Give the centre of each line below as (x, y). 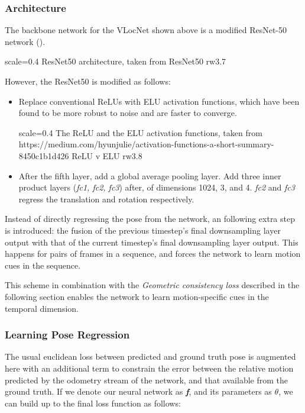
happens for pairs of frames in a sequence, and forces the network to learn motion (153, 254)
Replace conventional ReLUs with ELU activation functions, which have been (159, 101)
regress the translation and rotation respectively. (106, 199)
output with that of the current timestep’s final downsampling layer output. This (152, 242)
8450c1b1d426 (44, 155)
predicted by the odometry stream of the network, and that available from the (146, 380)
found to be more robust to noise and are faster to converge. (128, 113)
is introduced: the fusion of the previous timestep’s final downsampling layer (143, 230)
